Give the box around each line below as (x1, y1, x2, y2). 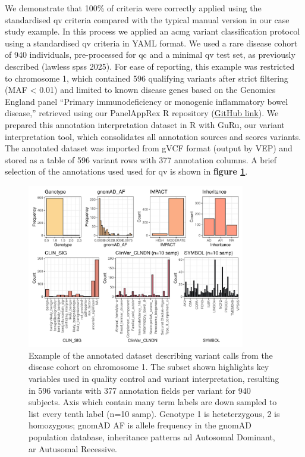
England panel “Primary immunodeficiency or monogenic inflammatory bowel (5, 95, 288, 107)
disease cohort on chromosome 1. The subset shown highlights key (29, 360, 269, 373)
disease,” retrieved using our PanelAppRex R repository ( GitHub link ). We (5, 107, 279, 119)
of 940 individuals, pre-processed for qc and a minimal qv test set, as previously (5, 48, 295, 61)
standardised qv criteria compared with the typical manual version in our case (5, 13, 290, 26)
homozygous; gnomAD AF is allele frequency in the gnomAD (29, 419, 251, 431)
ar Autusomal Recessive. (29, 442, 117, 455)
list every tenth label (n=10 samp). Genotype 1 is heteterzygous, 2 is (29, 407, 280, 419)
